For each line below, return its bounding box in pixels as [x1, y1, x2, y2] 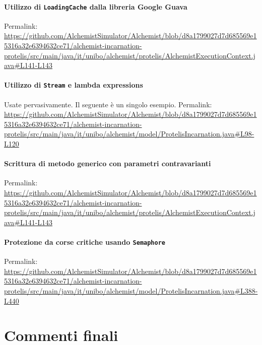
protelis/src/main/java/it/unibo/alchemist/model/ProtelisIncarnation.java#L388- [4, 286, 258, 296]
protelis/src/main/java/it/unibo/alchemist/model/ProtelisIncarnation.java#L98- [4, 128, 254, 139]
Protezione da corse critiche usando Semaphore [4, 237, 165, 247]
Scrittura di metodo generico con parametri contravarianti [4, 158, 211, 169]
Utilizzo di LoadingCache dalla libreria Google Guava [4, 1, 187, 12]
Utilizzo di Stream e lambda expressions [4, 80, 143, 90]
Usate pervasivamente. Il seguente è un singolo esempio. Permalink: [4, 99, 212, 109]
